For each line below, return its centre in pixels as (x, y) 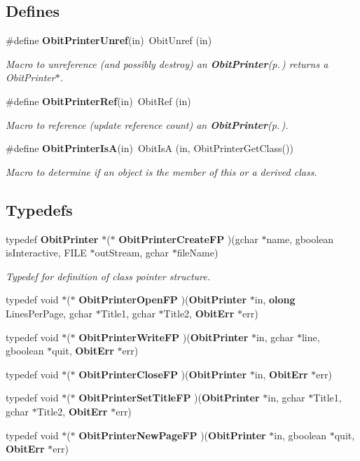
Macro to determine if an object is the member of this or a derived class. (161, 171)
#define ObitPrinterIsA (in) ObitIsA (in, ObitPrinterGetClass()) (150, 148)
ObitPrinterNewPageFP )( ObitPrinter (172, 435)
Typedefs (39, 209)
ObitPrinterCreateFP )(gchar (188, 239)
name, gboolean (300, 239)
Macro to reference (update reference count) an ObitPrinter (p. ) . (147, 124)
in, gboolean (300, 435)
